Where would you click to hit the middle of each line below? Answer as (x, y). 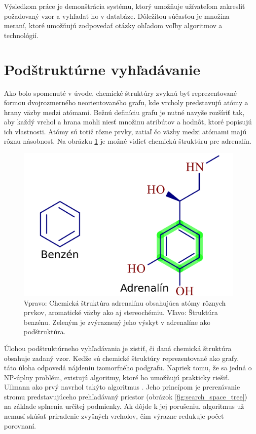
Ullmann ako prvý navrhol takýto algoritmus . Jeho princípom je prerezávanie (122, 387)
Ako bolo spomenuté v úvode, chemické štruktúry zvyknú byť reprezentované (121, 93)
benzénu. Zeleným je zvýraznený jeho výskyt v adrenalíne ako (117, 322)
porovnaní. (20, 425)
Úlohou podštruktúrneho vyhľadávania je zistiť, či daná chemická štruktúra (118, 348)
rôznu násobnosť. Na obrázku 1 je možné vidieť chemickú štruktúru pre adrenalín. (128, 141)
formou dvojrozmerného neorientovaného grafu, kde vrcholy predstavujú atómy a (126, 102)
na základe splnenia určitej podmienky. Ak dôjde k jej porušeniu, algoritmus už (124, 406)
